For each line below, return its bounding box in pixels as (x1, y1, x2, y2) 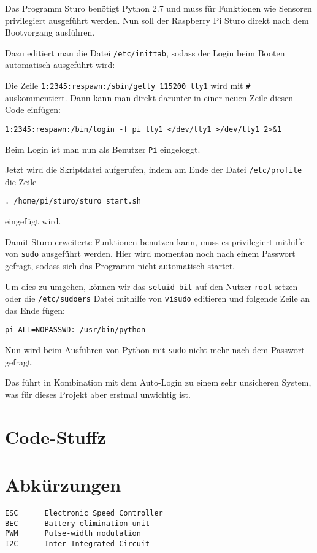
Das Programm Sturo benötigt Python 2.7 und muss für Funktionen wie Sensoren (5, 2, 312, 14)
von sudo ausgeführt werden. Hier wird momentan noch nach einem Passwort (5, 247, 296, 260)
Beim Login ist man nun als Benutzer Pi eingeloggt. (5, 142, 201, 155)
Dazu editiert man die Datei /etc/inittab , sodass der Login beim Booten (5, 46, 285, 59)
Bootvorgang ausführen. (5, 26, 95, 39)
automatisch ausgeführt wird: (5, 58, 115, 71)
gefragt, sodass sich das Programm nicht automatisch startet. (5, 259, 235, 272)
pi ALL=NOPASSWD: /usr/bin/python (5, 326, 146, 335)
